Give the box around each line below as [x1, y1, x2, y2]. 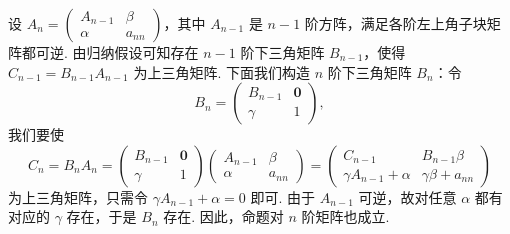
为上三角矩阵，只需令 [8, 186, 148, 207]
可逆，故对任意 [358, 186, 457, 207]
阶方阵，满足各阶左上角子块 [304, 13, 487, 33]
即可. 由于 [250, 186, 316, 207]
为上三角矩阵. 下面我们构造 [133, 61, 310, 82]
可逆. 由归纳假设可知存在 [35, 42, 199, 62]
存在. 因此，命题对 [163, 206, 284, 227]
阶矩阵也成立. [301, 206, 390, 227]
